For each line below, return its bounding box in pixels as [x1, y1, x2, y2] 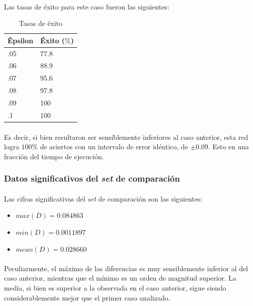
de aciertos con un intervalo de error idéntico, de [40, 141, 188, 152]
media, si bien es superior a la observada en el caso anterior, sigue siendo [4, 282, 226, 293]
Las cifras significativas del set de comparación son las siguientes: [4, 193, 203, 204]
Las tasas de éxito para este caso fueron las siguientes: [4, 1, 169, 11]
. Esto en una [208, 141, 249, 152]
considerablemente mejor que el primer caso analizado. [4, 292, 170, 303]
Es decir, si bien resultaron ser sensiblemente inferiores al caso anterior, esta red [4, 131, 249, 142]
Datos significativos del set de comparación [4, 172, 180, 185]
